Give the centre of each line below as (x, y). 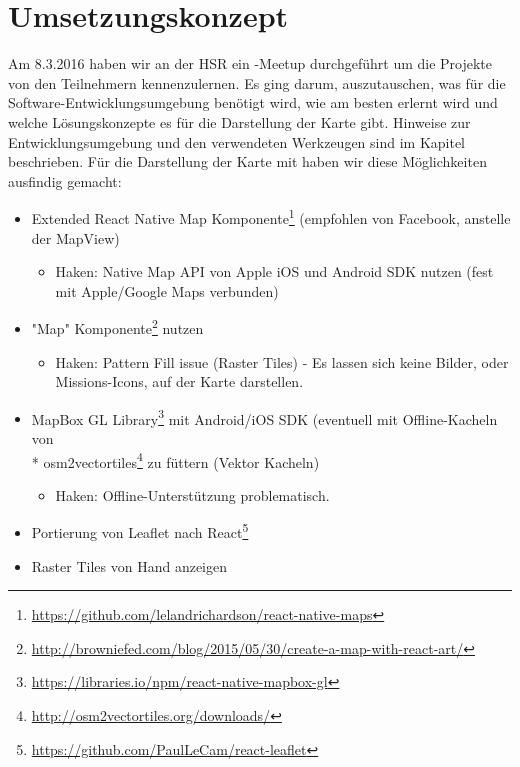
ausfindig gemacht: (65, 180)
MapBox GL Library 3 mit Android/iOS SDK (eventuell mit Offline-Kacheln (264, 417)
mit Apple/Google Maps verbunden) (167, 290)
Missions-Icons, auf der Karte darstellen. (179, 381)
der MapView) (75, 237)
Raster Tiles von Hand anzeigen (129, 565)
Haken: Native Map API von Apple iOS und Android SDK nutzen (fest (274, 271)
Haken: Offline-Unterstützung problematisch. (192, 494)
